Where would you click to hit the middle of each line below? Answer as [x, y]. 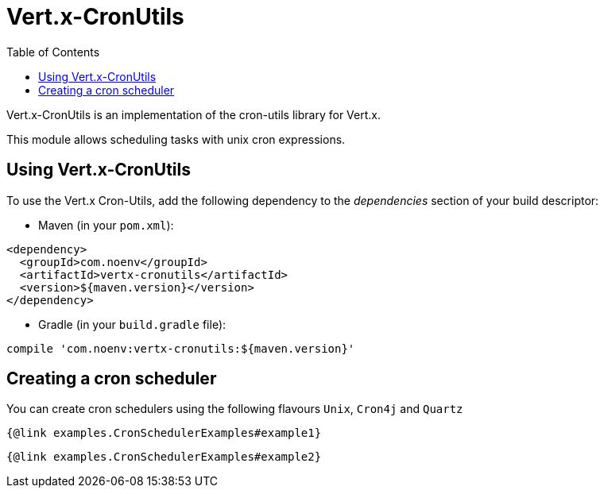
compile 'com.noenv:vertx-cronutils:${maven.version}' [181, 348]
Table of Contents [53, 52]
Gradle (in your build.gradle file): [132, 324]
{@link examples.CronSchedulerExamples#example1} [164, 433]
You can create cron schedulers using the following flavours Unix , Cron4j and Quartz [235, 409]
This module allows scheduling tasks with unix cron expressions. [176, 139]
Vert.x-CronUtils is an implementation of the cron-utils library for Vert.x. [194, 114]
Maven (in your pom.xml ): [106, 225]
